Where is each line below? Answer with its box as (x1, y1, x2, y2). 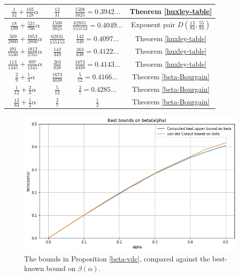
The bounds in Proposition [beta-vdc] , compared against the (24, 253, 210, 263)
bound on (46, 263, 76, 273)
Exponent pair (131, 19, 175, 30)
